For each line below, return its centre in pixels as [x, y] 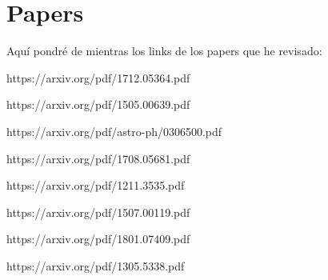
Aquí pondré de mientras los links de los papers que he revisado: [164, 51]
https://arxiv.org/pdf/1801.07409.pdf [98, 239]
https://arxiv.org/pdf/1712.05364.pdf [98, 77]
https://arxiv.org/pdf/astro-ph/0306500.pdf [114, 131]
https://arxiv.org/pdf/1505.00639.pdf [98, 104]
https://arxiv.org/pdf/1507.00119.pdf [98, 212]
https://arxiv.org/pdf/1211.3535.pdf [96, 185]
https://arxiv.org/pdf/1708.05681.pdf [98, 158]
